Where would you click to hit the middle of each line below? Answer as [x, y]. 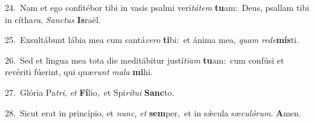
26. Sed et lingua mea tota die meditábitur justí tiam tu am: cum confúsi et [145, 60]
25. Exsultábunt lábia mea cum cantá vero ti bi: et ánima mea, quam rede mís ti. [152, 40]
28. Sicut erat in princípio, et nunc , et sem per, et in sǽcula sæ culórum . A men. [153, 112]
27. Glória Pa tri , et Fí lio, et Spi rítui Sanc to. [90, 92]
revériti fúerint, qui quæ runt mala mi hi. [79, 72]
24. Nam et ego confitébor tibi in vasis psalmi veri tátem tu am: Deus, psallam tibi [157, 7]
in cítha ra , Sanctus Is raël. [53, 19]
